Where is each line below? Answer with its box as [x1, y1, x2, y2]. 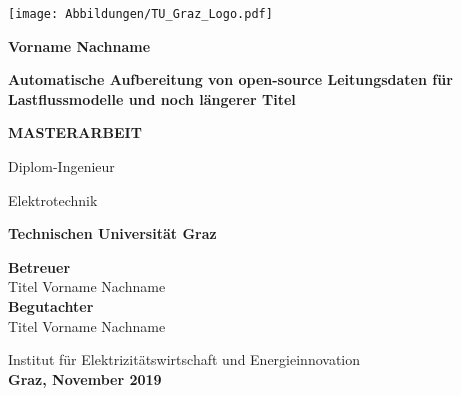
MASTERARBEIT [8, 122, 142, 143]
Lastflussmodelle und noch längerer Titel [8, 88, 296, 109]
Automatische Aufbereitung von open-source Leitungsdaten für [8, 69, 453, 90]
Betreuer [8, 256, 71, 277]
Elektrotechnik [8, 189, 98, 210]
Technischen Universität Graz [8, 223, 217, 244]
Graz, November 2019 [8, 368, 162, 389]
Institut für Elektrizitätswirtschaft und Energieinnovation [8, 349, 361, 370]
